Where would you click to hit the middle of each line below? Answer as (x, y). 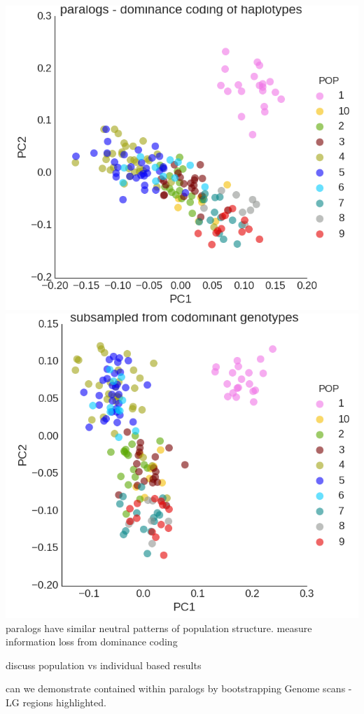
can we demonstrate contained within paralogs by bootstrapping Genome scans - (179, 688)
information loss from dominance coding (92, 642)
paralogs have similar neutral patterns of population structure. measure (159, 628)
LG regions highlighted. (56, 702)
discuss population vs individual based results (104, 665)
